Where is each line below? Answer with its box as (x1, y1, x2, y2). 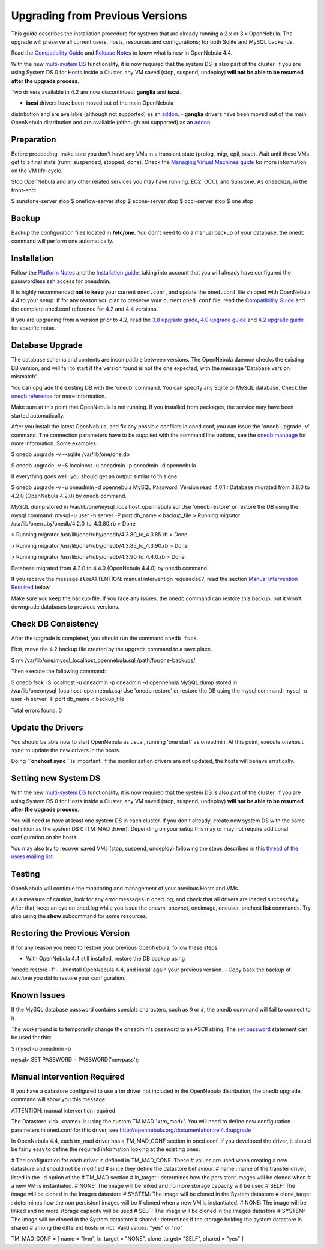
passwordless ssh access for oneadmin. (11, 277, 111, 285)
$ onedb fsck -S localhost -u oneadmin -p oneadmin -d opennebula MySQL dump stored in (11, 679, 238, 686)
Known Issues (11, 990, 65, 1000)
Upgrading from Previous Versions (11, 9, 187, 22)
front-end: (11, 186, 37, 193)
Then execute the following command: (11, 667, 106, 675)
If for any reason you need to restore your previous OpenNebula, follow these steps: (11, 944, 219, 952)
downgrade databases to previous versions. (11, 603, 120, 610)
